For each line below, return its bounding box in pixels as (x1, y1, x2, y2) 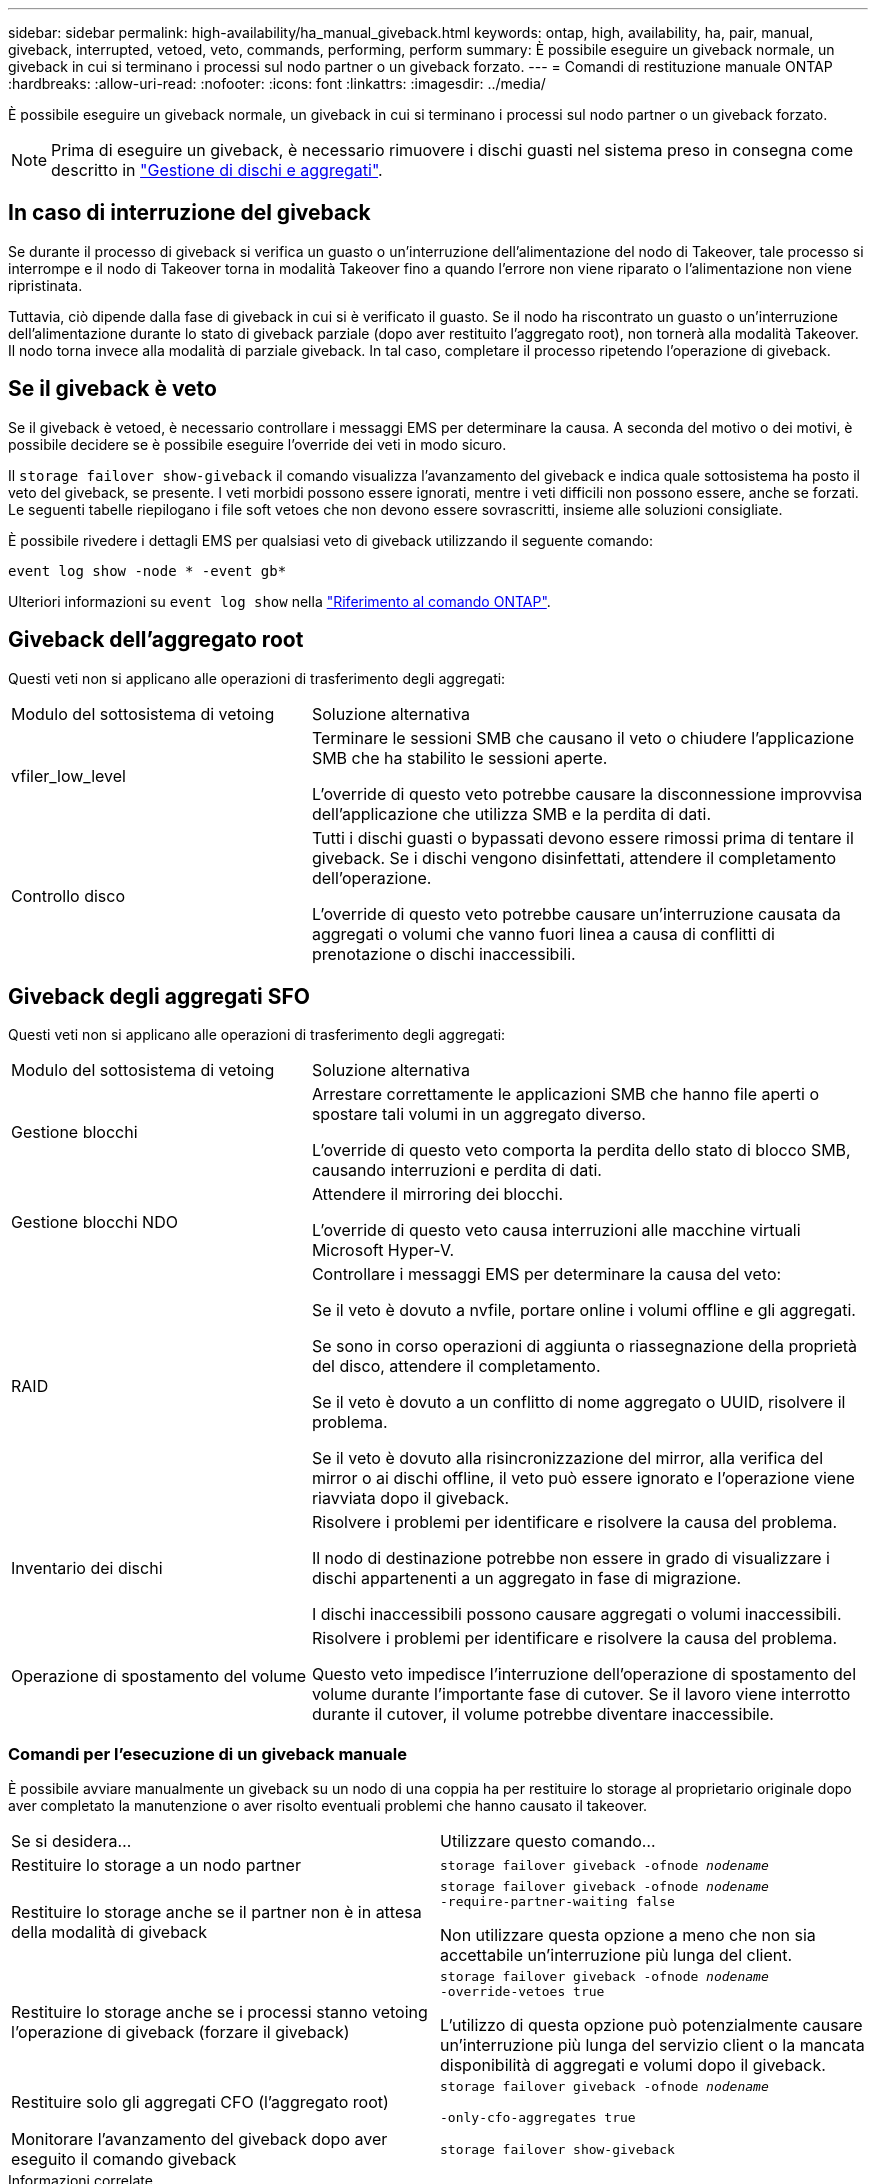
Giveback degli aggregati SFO (8, 983, 311, 1009)
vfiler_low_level (11, 765, 126, 786)
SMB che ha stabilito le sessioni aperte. (311, 747, 608, 768)
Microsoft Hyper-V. (311, 1240, 454, 1261)
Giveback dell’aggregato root (8, 627, 304, 653)
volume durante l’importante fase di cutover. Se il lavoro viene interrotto (311, 1684, 851, 1705)
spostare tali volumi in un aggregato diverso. (311, 1104, 646, 1125)
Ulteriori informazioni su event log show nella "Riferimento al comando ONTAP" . (8, 592, 551, 610)
